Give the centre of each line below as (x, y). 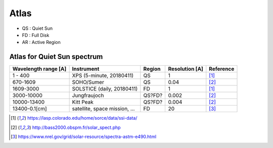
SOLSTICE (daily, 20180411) (105, 89)
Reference (222, 69)
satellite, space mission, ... (103, 109)
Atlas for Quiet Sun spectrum (56, 57)
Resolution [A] (186, 69)
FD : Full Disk (36, 35)
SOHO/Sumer (88, 82)
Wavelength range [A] (39, 69)
